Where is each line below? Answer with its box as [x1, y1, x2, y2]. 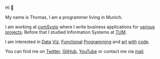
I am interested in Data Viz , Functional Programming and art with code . [5, 39, 150, 45]
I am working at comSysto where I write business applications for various [5, 24, 155, 30]
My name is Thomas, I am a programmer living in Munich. [5, 14, 123, 20]
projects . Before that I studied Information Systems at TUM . [5, 29, 127, 35]
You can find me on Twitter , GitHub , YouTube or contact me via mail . [5, 49, 145, 54]
